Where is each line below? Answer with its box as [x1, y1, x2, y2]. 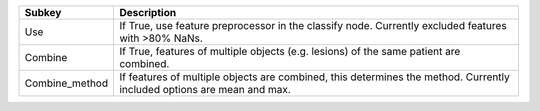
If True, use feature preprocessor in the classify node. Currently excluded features [119, 19, 507, 32]
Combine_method [24, 76, 109, 90]
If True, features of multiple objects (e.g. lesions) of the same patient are [119, 45, 461, 58]
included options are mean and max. [119, 83, 292, 96]
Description [119, 6, 177, 19]
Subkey [24, 6, 62, 19]
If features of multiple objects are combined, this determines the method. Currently [119, 70, 510, 84]
